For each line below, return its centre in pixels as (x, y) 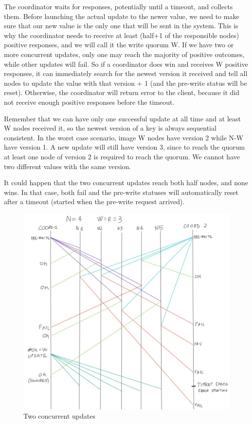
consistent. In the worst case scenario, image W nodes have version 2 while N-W (124, 137)
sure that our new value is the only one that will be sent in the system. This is (121, 26)
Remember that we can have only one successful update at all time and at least (122, 118)
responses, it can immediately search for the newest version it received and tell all (126, 73)
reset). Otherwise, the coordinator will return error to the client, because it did (122, 92)
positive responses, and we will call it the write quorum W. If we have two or (119, 45)
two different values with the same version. (68, 166)
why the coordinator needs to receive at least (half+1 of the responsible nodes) (122, 35)
